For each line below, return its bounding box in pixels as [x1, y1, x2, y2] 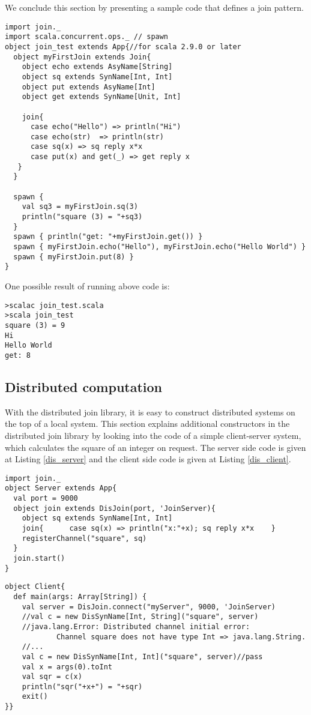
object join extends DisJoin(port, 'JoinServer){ [13, 504, 216, 513]
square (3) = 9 [5, 321, 65, 330]
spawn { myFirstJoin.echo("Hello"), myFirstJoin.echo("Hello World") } [13, 243, 306, 252]
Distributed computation [5, 377, 163, 396]
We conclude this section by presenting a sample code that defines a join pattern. [5, 1, 304, 13]
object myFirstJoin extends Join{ [13, 52, 151, 61]
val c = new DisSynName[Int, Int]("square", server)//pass [22, 652, 263, 661]
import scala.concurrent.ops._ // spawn [5, 32, 169, 41]
